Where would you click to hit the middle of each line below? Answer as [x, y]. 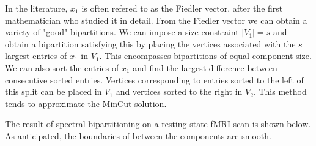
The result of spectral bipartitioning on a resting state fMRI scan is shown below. [158, 124]
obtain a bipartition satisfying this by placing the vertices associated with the [150, 43]
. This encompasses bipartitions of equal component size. [205, 56]
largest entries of [36, 56]
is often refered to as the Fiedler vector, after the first [182, 8]
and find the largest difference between [205, 67]
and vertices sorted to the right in [179, 92]
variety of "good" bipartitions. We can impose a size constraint [122, 32]
